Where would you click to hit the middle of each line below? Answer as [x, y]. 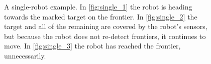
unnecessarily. [25, 55]
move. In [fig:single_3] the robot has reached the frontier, [92, 46]
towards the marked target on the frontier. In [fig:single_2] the [101, 16]
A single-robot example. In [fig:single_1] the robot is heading [98, 6]
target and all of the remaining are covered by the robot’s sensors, [106, 26]
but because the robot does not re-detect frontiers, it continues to [105, 36]
